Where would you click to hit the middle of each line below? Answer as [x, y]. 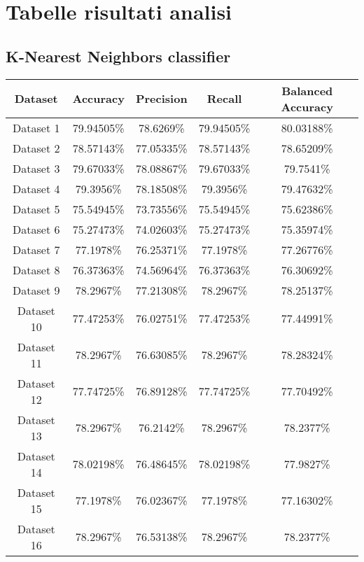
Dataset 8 [36, 269]
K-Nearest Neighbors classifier [118, 56]
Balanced [307, 90]
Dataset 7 [36, 249]
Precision [161, 99]
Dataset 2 [36, 148]
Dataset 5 [36, 209]
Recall [224, 99]
